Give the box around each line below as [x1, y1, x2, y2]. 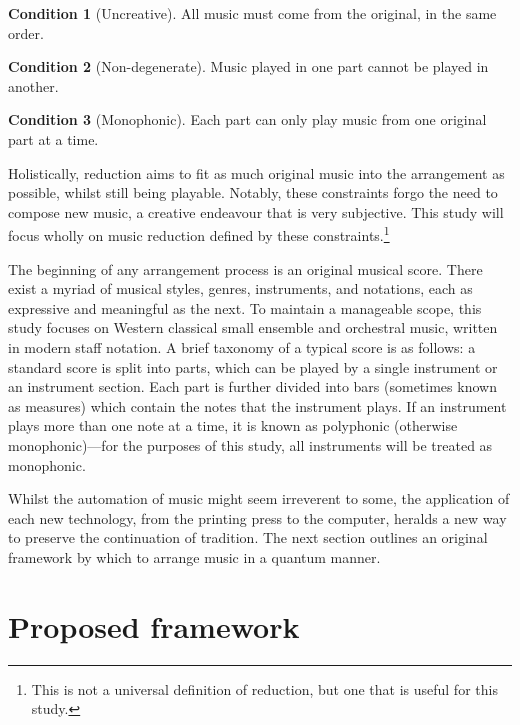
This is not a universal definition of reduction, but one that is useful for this [31, 678, 498, 699]
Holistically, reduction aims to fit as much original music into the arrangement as [8, 162, 505, 183]
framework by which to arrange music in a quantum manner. [8, 546, 381, 567]
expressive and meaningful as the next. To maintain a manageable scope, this [8, 297, 482, 318]
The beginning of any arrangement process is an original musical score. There [8, 258, 483, 279]
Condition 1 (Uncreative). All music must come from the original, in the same [8, 3, 497, 23]
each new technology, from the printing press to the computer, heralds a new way [8, 507, 507, 528]
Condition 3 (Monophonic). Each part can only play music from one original [8, 109, 487, 130]
